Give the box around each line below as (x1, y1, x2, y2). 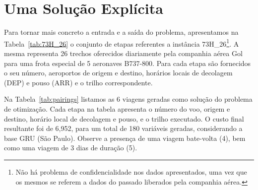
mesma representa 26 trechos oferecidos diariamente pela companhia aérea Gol (4, 48, 243, 58)
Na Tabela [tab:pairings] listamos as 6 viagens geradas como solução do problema (4, 94, 253, 104)
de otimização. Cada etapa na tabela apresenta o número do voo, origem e (4, 103, 230, 114)
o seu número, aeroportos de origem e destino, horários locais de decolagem (4, 67, 233, 78)
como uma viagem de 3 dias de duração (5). (4, 142, 137, 153)
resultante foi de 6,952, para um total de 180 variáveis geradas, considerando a (4, 123, 243, 133)
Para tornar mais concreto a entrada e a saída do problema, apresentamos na (4, 27, 239, 37)
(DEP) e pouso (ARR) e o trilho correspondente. (4, 77, 153, 87)
